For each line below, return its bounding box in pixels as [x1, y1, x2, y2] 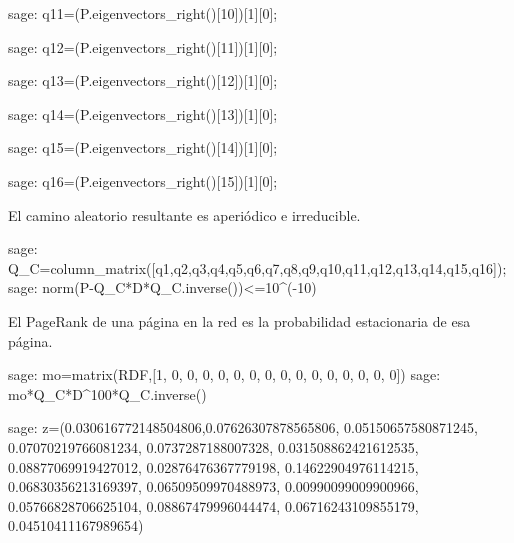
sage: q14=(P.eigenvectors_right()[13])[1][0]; [8, 103, 278, 124]
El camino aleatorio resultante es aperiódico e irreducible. [8, 204, 361, 225]
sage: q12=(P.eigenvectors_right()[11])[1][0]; [8, 36, 278, 57]
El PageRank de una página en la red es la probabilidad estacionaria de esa [8, 310, 471, 331]
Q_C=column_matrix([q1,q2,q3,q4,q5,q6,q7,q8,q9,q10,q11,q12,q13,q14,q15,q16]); [8, 257, 507, 278]
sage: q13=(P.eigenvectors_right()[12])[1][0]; [8, 70, 278, 91]
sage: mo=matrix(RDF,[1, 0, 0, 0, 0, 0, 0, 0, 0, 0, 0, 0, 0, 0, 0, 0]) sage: [8, 364, 441, 385]
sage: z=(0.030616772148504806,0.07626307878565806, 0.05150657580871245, [8, 417, 478, 438]
